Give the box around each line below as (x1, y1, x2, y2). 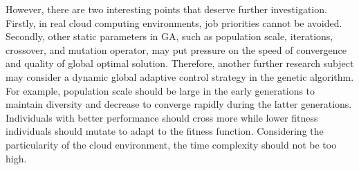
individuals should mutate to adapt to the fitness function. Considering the (6, 124, 324, 138)
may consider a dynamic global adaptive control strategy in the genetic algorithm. (6, 69, 354, 84)
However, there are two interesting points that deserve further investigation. (6, 2, 327, 16)
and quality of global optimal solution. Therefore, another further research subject (6, 56, 354, 70)
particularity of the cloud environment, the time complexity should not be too (6, 137, 337, 151)
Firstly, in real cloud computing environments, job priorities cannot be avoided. (6, 15, 342, 30)
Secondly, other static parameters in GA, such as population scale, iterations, (6, 29, 333, 44)
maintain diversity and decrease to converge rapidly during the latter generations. (6, 97, 352, 111)
